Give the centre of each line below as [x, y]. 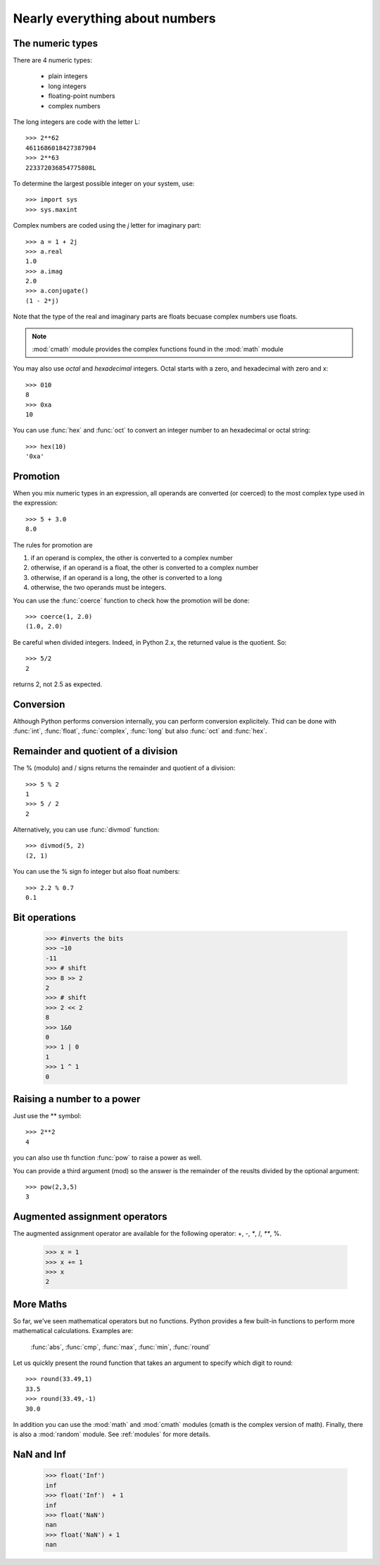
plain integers [68, 76]
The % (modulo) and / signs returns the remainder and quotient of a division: [124, 768]
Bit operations [45, 917]
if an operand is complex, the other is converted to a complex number [132, 558]
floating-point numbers [82, 96]
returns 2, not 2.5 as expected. [58, 684]
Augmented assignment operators [90, 1217]
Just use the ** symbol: [47, 1116]
